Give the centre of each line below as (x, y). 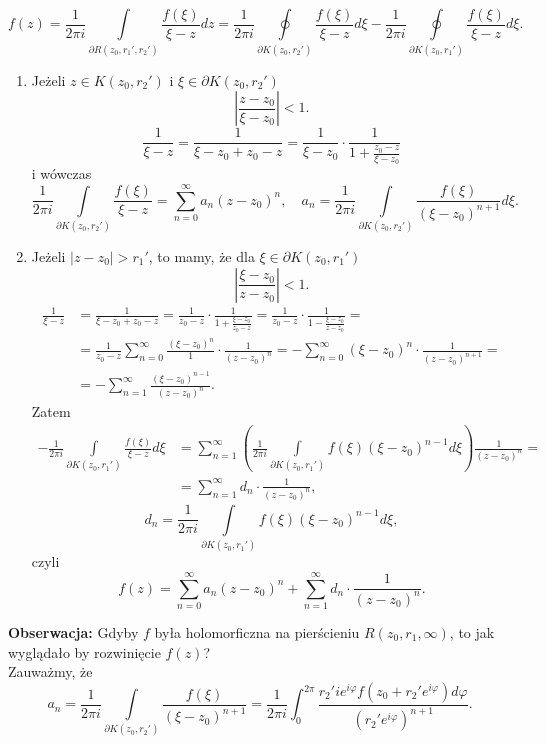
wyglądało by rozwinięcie (84, 651)
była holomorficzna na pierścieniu (257, 631)
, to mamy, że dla (201, 255)
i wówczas (61, 173)
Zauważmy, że (50, 671)
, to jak (472, 631)
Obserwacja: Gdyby (73, 631)
